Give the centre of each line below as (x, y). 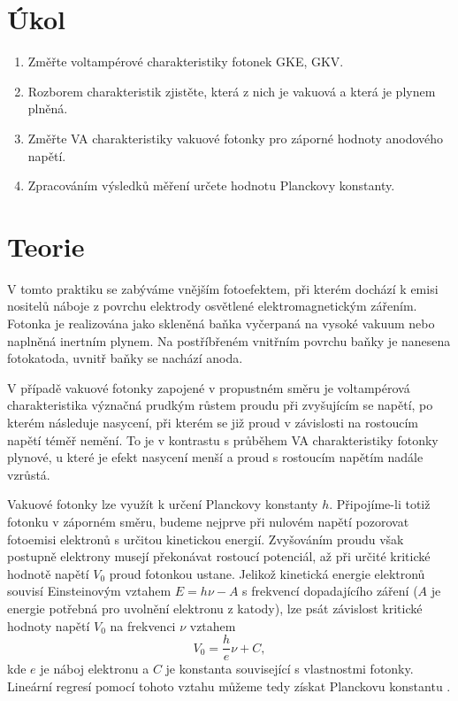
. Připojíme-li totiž (380, 504)
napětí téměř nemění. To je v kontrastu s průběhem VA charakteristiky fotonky (223, 439)
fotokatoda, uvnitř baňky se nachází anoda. (125, 358)
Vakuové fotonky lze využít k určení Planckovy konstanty (163, 504)
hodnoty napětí (49, 625)
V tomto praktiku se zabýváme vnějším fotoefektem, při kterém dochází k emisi (223, 288)
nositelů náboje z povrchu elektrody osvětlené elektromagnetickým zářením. (212, 306)
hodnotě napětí (48, 573)
